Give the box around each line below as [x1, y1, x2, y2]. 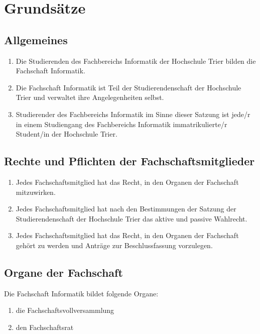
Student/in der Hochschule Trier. [16, 129, 117, 139]
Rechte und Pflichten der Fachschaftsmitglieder [4, 153, 255, 169]
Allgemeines [4, 32, 68, 47]
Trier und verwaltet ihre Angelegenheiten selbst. [16, 92, 164, 102]
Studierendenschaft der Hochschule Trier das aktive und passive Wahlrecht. [16, 213, 247, 224]
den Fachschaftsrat [16, 321, 74, 332]
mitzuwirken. [16, 186, 56, 197]
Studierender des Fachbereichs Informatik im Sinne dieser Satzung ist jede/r [16, 108, 250, 119]
